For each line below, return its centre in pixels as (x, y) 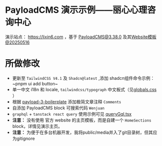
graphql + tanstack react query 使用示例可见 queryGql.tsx (72, 114)
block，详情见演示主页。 (37, 126)
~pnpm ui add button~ (35, 83)
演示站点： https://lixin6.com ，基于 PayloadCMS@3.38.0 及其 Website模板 (81, 37)
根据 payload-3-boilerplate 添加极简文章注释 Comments (67, 101)
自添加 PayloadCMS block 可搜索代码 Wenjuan (58, 108)
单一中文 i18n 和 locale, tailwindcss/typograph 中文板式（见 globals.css (84, 89)
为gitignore (24, 138)
